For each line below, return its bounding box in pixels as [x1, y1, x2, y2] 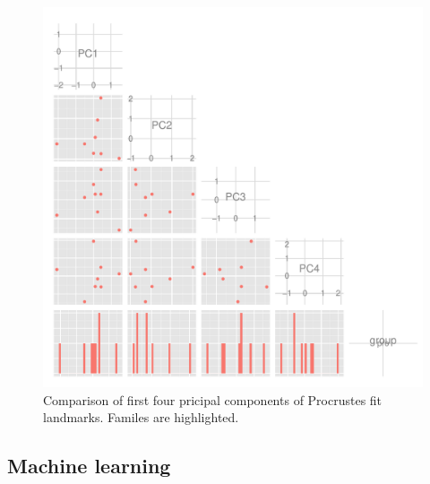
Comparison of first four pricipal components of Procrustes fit [43, 390, 383, 409]
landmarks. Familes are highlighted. [43, 408, 239, 427]
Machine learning [7, 452, 171, 480]
